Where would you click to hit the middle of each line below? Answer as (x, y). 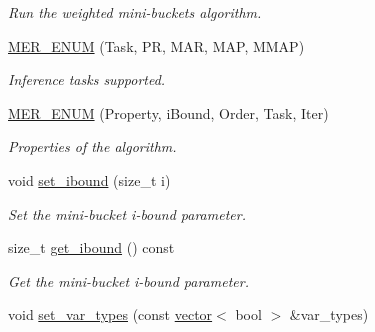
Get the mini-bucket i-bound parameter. (128, 280)
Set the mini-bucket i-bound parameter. (127, 213)
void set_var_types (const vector (110, 314)
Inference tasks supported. (87, 79)
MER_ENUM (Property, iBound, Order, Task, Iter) (168, 112)
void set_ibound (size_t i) (89, 179)
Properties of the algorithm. (92, 146)
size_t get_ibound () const (91, 247)
